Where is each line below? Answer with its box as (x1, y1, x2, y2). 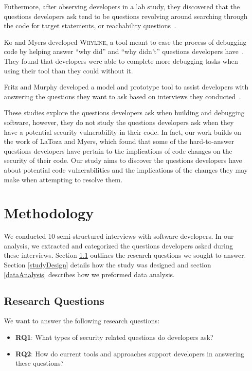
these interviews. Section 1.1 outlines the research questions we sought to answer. (4, 250, 246, 260)
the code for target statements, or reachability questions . (4, 20, 176, 31)
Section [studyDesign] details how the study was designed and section (4, 260, 211, 269)
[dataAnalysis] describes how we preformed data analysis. (4, 269, 175, 279)
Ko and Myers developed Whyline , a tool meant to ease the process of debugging (4, 36, 247, 47)
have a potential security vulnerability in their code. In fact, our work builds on (4, 126, 241, 137)
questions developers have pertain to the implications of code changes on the (4, 145, 233, 156)
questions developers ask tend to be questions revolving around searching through (4, 11, 248, 21)
